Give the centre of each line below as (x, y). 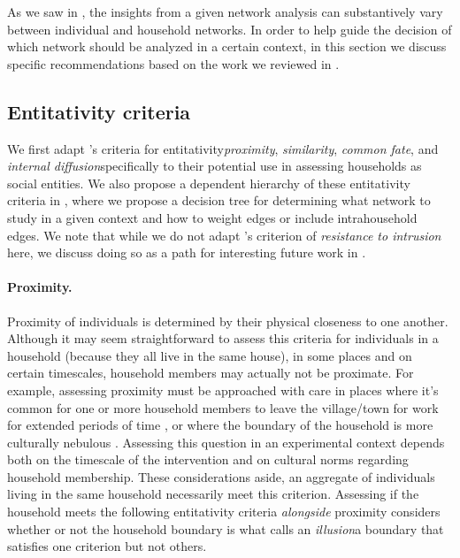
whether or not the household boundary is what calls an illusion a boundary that (226, 528)
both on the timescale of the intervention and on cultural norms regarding (208, 459)
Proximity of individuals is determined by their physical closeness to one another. (228, 321)
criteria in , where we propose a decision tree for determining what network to (219, 200)
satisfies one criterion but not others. (107, 546)
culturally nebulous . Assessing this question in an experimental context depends (226, 442)
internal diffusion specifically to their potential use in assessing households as (215, 166)
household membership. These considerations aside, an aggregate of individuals (221, 476)
